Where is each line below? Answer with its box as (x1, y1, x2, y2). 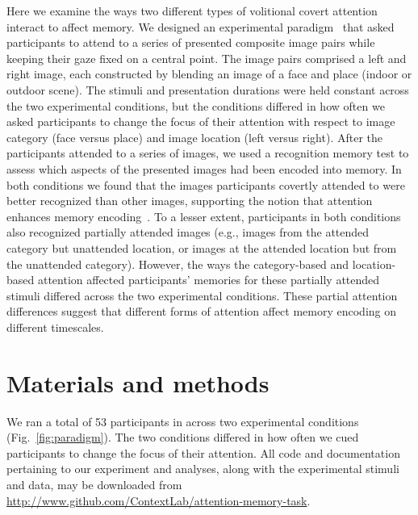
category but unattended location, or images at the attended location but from (6, 239, 397, 256)
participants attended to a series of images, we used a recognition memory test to (6, 144, 409, 161)
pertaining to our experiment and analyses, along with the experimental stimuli (6, 460, 399, 477)
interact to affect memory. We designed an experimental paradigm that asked (6, 18, 395, 35)
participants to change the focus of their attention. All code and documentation (6, 444, 400, 461)
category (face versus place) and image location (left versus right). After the (6, 128, 382, 145)
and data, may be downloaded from (6, 475, 182, 492)
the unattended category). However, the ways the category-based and (6, 255, 349, 272)
